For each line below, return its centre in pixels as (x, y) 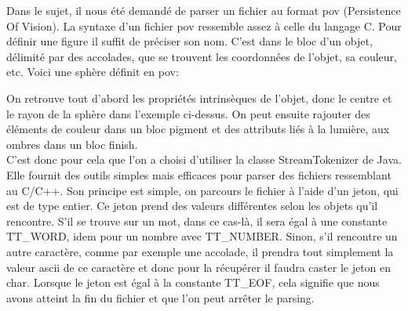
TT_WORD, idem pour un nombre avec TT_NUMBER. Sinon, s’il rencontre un (202, 236)
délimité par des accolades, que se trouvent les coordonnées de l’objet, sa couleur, (202, 56)
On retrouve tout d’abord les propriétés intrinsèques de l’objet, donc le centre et (199, 98)
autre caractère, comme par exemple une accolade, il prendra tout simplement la (200, 251)
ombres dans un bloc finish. (72, 144)
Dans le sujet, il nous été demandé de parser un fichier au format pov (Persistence (204, 10)
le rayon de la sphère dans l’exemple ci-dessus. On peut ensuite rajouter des (188, 113)
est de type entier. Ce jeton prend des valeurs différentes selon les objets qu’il (192, 206)
